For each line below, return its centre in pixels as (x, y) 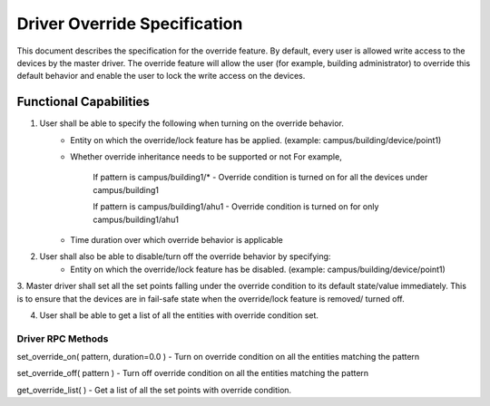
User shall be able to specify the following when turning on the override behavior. (192, 123)
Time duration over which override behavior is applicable (176, 239)
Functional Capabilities (83, 102)
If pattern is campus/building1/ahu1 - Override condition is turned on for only (236, 207)
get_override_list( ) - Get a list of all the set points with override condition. (154, 390)
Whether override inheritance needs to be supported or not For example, (206, 157)
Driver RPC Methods (63, 338)
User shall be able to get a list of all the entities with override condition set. (179, 315)
